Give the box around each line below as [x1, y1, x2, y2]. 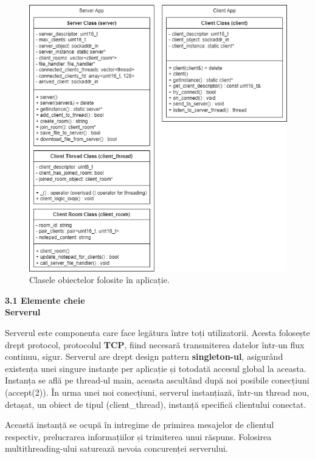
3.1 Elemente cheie [5, 293, 85, 306]
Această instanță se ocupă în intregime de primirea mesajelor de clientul [5, 418, 274, 431]
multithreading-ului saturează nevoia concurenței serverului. [5, 442, 228, 455]
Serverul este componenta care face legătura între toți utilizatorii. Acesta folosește [5, 326, 310, 339]
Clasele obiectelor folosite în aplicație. [29, 273, 170, 286]
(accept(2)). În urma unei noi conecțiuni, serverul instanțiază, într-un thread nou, [5, 385, 310, 398]
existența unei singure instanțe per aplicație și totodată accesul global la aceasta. [5, 362, 306, 374]
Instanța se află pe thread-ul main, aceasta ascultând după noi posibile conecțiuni [5, 374, 310, 387]
